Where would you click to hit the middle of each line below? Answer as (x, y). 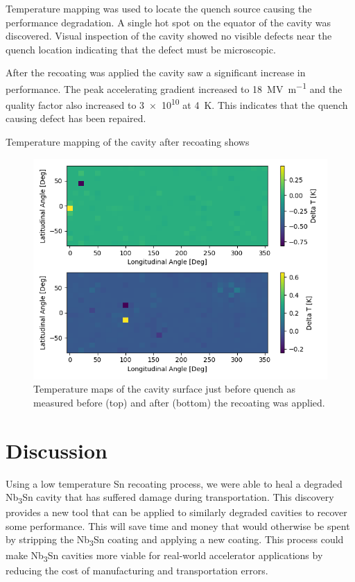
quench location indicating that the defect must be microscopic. (141, 49)
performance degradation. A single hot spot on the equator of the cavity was (168, 22)
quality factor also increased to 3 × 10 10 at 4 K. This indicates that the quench (177, 104)
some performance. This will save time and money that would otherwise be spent (178, 525)
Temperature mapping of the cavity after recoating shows (128, 142)
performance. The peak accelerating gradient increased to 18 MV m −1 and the (174, 87)
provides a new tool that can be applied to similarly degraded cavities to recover (176, 512)
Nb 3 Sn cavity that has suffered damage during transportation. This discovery (170, 498)
